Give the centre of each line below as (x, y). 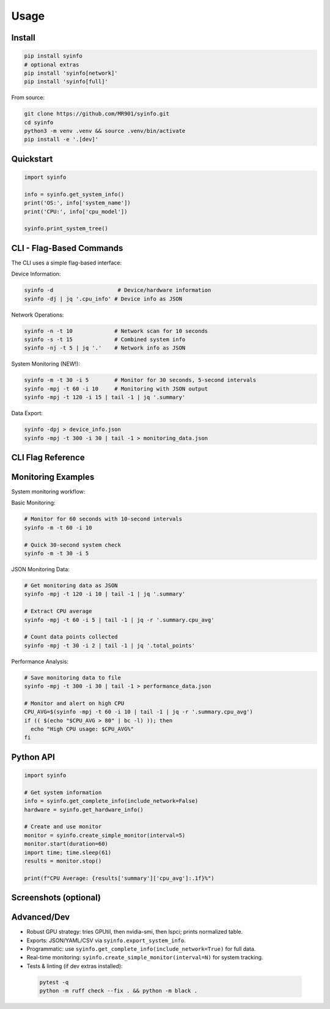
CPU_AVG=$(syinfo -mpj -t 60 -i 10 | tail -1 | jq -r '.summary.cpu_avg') (139, 712)
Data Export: (27, 413)
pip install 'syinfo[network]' (71, 73)
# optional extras (52, 65)
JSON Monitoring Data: (40, 569)
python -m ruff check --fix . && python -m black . (119, 991)
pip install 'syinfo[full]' (66, 82)
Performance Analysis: (40, 661)
